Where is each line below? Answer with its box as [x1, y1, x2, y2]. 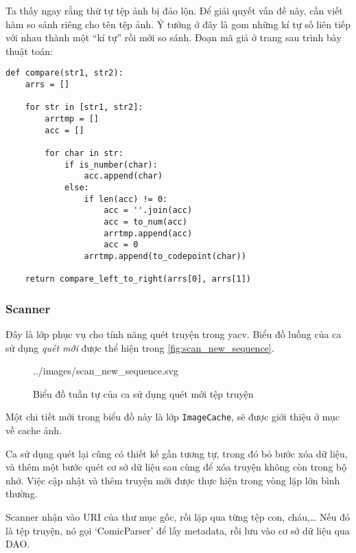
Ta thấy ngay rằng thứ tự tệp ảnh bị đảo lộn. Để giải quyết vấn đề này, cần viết [5, 3, 343, 17]
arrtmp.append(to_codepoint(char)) [84, 251, 246, 261]
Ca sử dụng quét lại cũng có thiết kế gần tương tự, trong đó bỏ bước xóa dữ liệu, [5, 446, 348, 460]
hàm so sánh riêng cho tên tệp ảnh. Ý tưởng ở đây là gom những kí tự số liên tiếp [5, 16, 351, 31]
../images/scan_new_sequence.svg [33, 363, 178, 378]
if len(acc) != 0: [84, 194, 168, 204]
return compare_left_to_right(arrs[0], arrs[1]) [25, 274, 251, 284]
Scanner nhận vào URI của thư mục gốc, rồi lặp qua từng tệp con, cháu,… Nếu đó [5, 510, 350, 524]
